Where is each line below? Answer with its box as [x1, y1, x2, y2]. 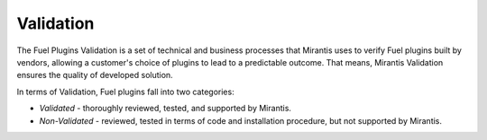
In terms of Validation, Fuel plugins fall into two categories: [16, 86, 234, 97]
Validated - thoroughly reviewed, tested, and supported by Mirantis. [39, 103, 292, 114]
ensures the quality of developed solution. [16, 70, 173, 81]
